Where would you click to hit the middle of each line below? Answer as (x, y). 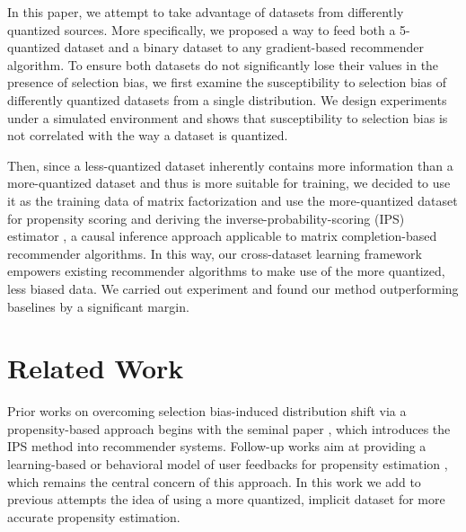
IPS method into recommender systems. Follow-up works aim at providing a (217, 446)
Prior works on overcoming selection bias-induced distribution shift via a (207, 411)
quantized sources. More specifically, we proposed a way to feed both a (202, 29)
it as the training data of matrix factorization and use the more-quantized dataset (233, 200)
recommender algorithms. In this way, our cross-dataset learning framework (215, 253)
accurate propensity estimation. (94, 516)
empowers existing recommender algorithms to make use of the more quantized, (226, 271)
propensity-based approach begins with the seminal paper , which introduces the (229, 428)
